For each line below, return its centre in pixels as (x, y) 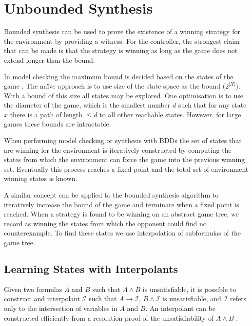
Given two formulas (33, 289)
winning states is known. (41, 178)
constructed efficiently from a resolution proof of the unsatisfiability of (109, 317)
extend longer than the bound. (49, 60)
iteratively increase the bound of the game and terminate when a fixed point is (122, 204)
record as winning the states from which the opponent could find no (105, 223)
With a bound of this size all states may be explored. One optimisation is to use (124, 95)
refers (238, 299)
